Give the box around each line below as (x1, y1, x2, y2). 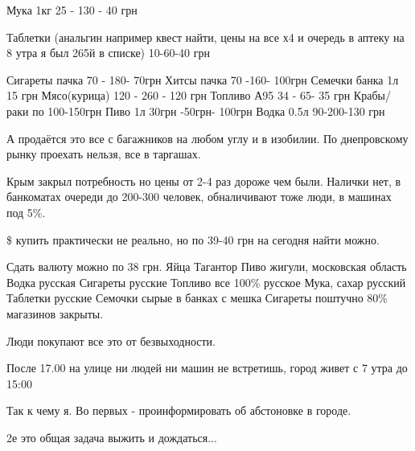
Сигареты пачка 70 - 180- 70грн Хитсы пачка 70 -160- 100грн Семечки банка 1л (6, 71, 399, 88)
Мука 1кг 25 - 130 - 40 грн (6, 2, 138, 18)
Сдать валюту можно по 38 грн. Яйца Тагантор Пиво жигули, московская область (6, 258, 407, 275)
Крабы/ (353, 87, 391, 104)
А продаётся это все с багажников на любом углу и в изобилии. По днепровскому (6, 129, 409, 146)
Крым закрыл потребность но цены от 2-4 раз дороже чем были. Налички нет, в (6, 172, 401, 189)
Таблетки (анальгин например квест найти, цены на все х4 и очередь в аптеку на (6, 28, 405, 45)
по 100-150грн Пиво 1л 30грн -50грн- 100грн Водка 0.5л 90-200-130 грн (32, 102, 385, 119)
